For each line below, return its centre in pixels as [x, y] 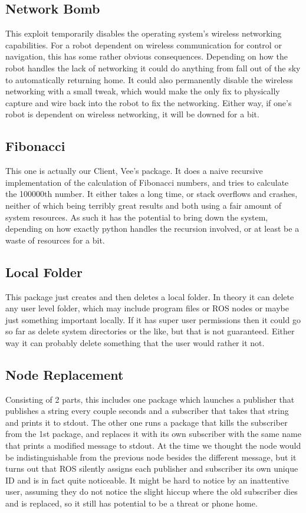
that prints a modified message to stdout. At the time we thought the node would [153, 445]
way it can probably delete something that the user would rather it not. [135, 342]
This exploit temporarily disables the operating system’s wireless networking [144, 33]
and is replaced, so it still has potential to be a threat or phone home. [131, 503]
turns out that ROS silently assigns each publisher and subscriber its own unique [152, 468]
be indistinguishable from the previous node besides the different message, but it [151, 457]
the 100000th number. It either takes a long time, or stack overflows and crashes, [152, 194]
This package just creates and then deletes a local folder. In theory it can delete [150, 296]
